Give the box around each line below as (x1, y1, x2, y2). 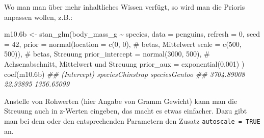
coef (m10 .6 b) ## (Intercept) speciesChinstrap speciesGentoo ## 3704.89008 (4, 68, 245, 79)
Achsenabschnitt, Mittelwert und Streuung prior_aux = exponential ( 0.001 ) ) (4, 58, 245, 69)
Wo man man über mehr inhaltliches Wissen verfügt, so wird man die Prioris (4, 2, 245, 12)
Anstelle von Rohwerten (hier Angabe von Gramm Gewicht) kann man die (4, 95, 237, 106)
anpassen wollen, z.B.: (4, 11, 73, 22)
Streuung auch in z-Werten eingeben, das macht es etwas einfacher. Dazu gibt (4, 105, 247, 116)
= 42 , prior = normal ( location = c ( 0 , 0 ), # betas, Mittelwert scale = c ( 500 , (4, 38, 242, 49)
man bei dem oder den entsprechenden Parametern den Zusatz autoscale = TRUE (4, 115, 260, 126)
